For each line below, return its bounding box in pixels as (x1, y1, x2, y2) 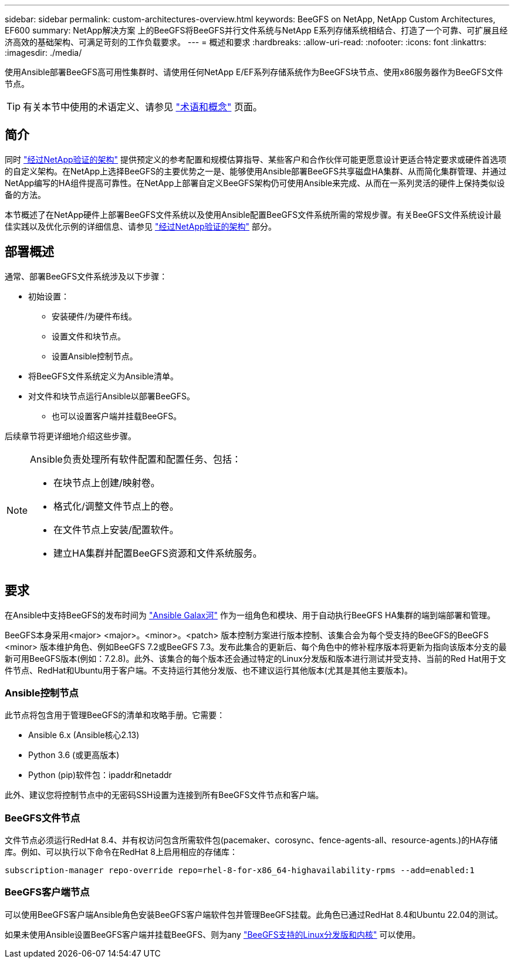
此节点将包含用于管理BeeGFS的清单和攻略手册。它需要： (5, 710, 225, 720)
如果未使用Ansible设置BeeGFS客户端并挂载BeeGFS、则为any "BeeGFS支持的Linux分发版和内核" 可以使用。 (5, 929, 421, 940)
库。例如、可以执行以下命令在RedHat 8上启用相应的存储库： (5, 847, 238, 857)
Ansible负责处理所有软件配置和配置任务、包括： (30, 453, 241, 465)
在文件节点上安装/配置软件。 (53, 523, 179, 536)
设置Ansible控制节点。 (52, 351, 138, 361)
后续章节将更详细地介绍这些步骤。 (5, 430, 136, 441)
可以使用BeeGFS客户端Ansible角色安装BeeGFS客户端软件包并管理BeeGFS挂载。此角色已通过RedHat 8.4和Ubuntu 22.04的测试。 (5, 909, 503, 920)
